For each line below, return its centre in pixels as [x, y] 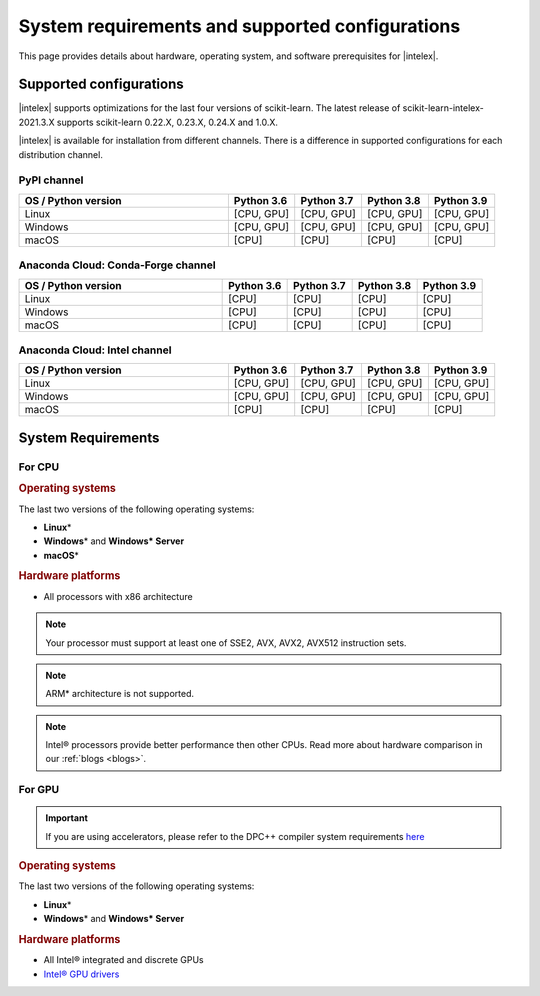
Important [67, 818]
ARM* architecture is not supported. [120, 694]
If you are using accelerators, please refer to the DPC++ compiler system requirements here [235, 836]
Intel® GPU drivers [81, 974]
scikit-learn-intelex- [443, 108]
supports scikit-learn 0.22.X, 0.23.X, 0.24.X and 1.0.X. [167, 122]
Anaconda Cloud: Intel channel [95, 350]
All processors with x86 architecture [118, 596]
